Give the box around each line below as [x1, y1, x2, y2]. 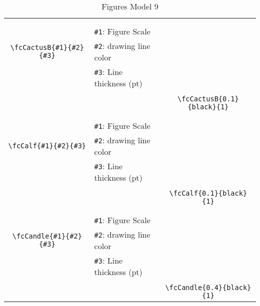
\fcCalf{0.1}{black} [169, 189, 247, 197]
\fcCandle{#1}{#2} [12, 232, 82, 240]
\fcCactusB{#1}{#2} [10, 43, 84, 51]
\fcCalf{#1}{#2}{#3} [8, 142, 86, 150]
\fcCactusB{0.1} [177, 95, 239, 103]
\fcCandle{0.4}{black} [165, 284, 251, 292]
